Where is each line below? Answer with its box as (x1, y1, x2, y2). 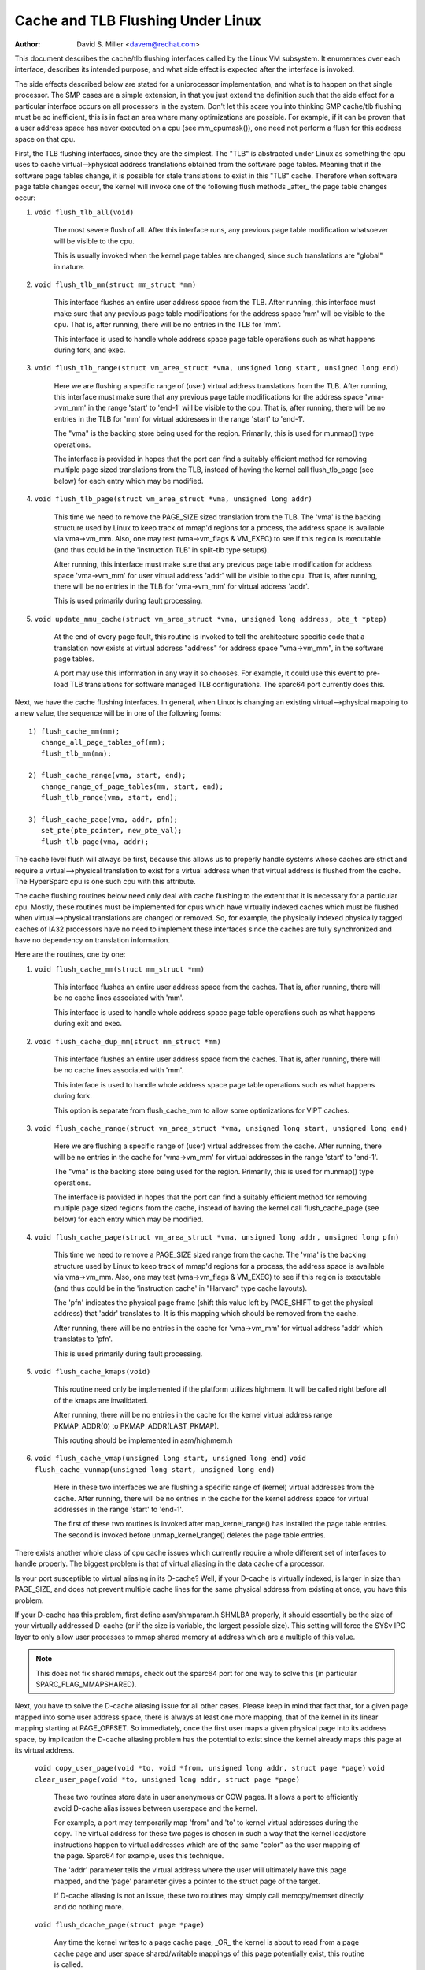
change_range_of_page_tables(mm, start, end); (40, 782, 224, 791)
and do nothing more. (54, 1901, 124, 1911)
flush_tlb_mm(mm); (40, 749, 112, 758)
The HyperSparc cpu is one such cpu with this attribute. (14, 876, 196, 886)
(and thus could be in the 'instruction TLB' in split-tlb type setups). (54, 545, 269, 555)
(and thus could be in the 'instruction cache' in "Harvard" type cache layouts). (54, 1283, 307, 1292)
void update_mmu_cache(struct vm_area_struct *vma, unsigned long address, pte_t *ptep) (34, 615, 387, 623)
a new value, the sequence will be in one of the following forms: (14, 708, 222, 718)
